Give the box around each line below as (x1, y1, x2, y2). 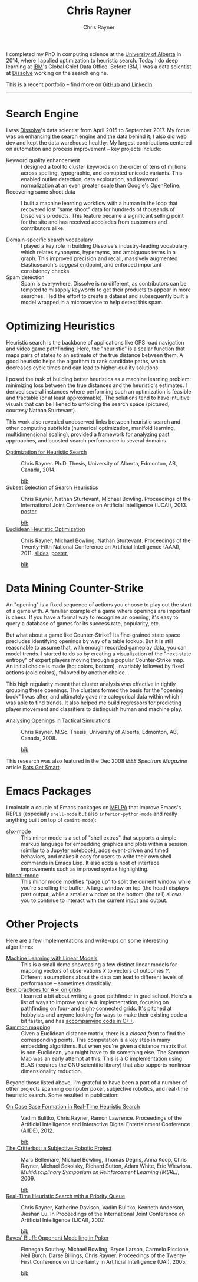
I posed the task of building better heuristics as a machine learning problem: (6, 375, 192, 382)
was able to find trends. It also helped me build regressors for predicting (6, 699, 181, 706)
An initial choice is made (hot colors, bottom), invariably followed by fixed (6, 663, 184, 670)
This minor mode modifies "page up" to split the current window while (21, 878, 192, 885)
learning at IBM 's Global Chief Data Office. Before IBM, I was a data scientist (6, 63, 192, 70)
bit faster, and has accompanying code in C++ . (21, 1017, 135, 1024)
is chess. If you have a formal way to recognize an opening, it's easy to (6, 614, 179, 621)
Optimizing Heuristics (6, 320, 115, 333)
